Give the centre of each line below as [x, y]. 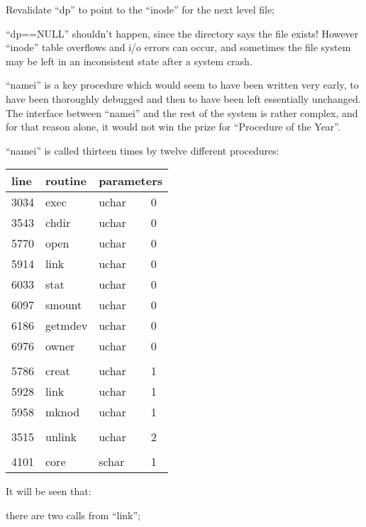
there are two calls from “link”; [73, 515]
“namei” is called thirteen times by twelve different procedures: [143, 150]
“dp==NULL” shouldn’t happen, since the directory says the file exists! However [182, 33]
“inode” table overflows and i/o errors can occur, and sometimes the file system [178, 47]
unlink [61, 437]
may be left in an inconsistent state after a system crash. [129, 61]
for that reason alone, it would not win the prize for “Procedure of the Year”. [173, 127]
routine [66, 181]
